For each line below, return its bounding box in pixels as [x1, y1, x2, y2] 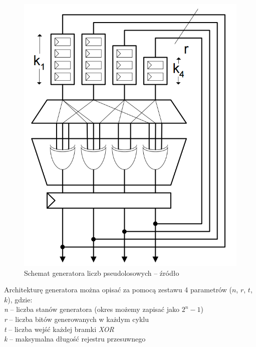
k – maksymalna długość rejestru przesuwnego [4, 333, 146, 344]
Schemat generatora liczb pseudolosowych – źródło [24, 267, 179, 278]
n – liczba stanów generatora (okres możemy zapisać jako [4, 304, 179, 314]
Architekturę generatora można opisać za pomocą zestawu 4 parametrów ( [4, 284, 232, 295]
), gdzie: [8, 294, 33, 304]
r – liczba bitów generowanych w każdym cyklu [4, 313, 149, 324]
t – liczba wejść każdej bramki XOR [4, 323, 114, 334]
